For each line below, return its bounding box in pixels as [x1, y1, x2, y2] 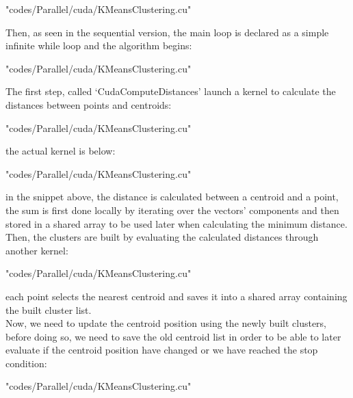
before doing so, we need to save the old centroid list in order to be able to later [5, 329, 341, 343]
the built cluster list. [5, 302, 92, 317]
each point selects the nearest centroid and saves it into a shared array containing [5, 289, 348, 303]
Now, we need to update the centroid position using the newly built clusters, [5, 316, 326, 330]
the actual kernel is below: [5, 144, 116, 158]
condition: [5, 356, 47, 370]
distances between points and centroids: [5, 97, 172, 111]
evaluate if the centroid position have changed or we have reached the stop [5, 343, 318, 357]
